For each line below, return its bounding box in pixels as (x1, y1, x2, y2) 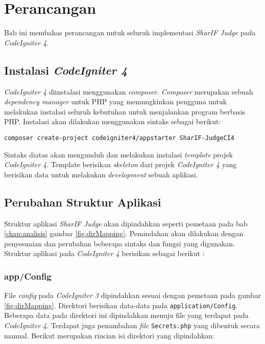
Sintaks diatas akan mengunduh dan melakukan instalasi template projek (4, 149, 233, 159)
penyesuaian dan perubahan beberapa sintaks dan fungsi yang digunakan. (4, 238, 235, 248)
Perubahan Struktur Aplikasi (4, 194, 161, 210)
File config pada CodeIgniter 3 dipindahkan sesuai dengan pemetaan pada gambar (4, 290, 261, 301)
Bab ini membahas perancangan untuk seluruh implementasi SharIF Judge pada (4, 27, 256, 38)
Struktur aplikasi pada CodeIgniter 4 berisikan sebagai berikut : (4, 248, 205, 259)
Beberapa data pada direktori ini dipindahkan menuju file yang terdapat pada (4, 310, 249, 320)
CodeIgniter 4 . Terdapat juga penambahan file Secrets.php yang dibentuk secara (4, 319, 260, 330)
